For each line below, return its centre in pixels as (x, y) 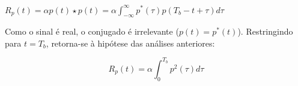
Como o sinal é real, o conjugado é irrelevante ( (92, 31)
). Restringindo (265, 31)
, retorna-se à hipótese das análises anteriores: (130, 43)
